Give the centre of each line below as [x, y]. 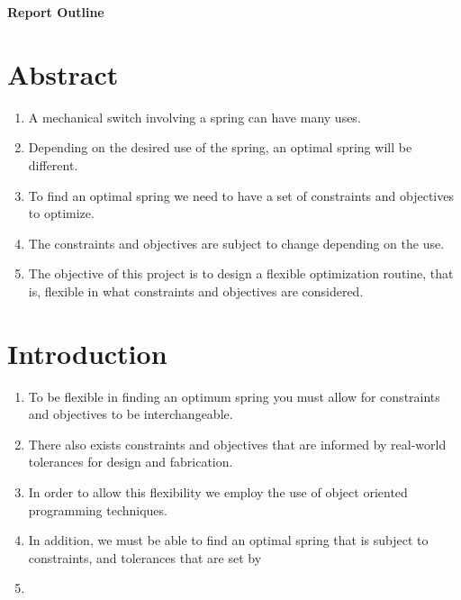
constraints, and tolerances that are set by [145, 557]
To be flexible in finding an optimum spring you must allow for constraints [234, 396]
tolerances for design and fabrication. [131, 462]
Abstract [63, 73]
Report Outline [56, 12]
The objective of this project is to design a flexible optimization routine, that [241, 273]
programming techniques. [98, 509]
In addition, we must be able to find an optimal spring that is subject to [228, 540]
